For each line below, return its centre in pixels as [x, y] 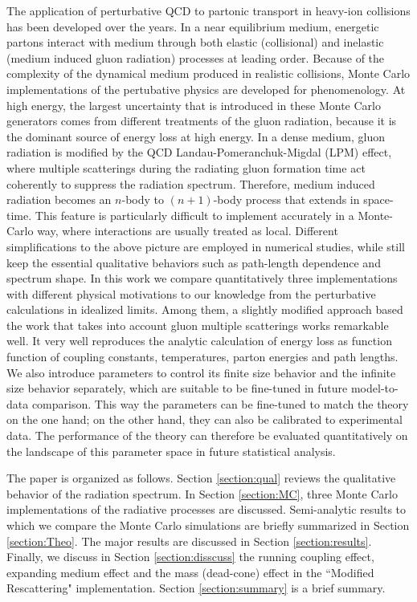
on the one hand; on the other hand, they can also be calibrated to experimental [204, 419]
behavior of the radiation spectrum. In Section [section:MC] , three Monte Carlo [202, 493]
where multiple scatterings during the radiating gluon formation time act [186, 167]
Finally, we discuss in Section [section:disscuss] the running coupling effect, [190, 557]
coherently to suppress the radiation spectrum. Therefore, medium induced [191, 183]
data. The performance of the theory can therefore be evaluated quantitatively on [207, 435]
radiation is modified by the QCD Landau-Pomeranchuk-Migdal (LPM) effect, [199, 152]
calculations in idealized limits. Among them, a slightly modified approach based [205, 309]
